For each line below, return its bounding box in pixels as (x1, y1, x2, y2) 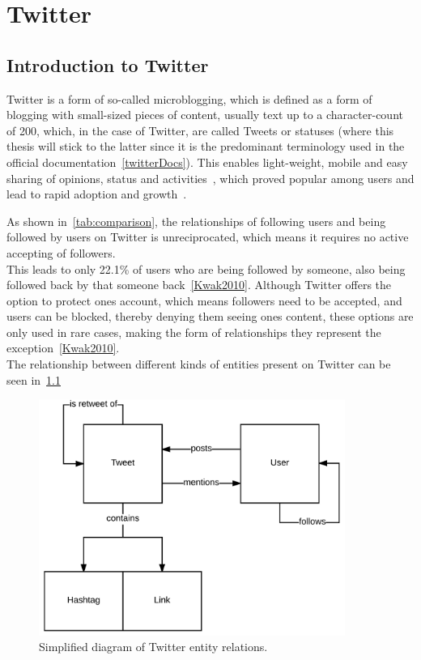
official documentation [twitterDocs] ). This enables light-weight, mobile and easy (6, 153, 408, 170)
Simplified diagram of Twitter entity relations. (39, 638, 268, 655)
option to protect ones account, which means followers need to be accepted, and (6, 292, 402, 309)
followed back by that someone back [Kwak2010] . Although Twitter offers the (6, 276, 392, 293)
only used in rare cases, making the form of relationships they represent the (6, 323, 381, 340)
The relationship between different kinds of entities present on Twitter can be (6, 356, 391, 373)
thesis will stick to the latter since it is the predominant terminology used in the (6, 138, 405, 155)
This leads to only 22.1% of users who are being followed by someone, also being (6, 260, 406, 277)
